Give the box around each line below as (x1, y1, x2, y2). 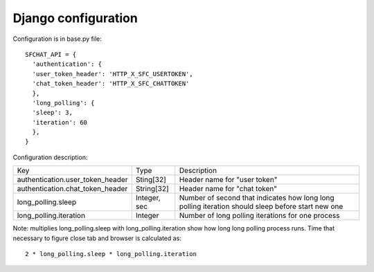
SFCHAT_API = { (25, 51, 77, 58)
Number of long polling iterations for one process (179, 211, 340, 221)
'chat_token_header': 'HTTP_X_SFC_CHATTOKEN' (32, 80, 190, 88)
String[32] (135, 184, 169, 194)
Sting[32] (135, 175, 166, 185)
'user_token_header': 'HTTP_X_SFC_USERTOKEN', (32, 70, 193, 78)
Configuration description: (12, 153, 88, 161)
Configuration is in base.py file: (12, 35, 102, 43)
